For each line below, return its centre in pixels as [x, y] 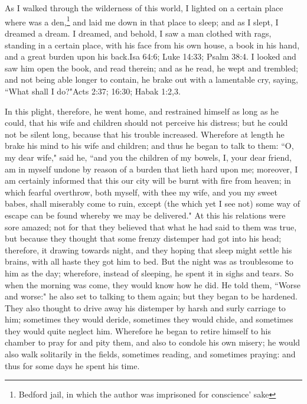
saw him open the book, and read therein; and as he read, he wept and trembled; [151, 68]
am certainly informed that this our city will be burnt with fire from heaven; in [148, 180]
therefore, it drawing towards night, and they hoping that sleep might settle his [148, 250]
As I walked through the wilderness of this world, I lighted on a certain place [144, 8]
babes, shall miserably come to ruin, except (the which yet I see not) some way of [153, 203]
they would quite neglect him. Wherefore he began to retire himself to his [138, 330]
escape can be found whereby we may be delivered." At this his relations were [145, 215]
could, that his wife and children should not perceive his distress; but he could [146, 123]
